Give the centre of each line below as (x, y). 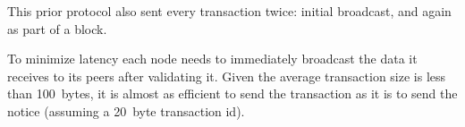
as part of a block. (57, 28)
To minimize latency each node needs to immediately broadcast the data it (212, 59)
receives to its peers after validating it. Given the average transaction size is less (227, 76)
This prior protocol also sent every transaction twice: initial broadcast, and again (229, 11)
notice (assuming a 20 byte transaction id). (126, 110)
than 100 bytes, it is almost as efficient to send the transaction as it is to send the (232, 93)
